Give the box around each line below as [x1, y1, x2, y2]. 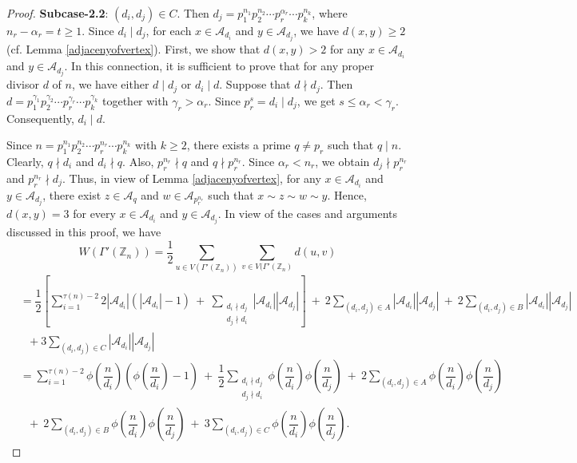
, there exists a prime [186, 137, 291, 153]
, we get [296, 92, 336, 109]
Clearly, [6, 152, 44, 169]
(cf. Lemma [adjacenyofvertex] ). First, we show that [6, 41, 261, 57]
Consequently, [6, 109, 74, 126]
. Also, [122, 152, 154, 169]
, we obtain [315, 152, 370, 169]
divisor [6, 76, 39, 93]
